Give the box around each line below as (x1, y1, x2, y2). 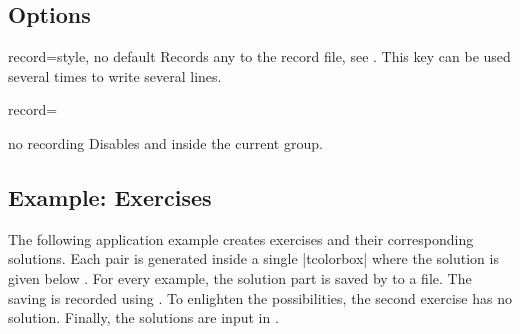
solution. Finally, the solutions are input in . (8, 307, 279, 328)
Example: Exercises (8, 181, 212, 212)
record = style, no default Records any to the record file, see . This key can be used (8, 46, 511, 67)
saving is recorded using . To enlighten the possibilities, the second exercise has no (8, 287, 512, 308)
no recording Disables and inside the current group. (8, 132, 323, 153)
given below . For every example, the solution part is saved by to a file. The (8, 267, 472, 288)
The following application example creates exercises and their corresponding (8, 228, 474, 249)
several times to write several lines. (8, 65, 222, 86)
